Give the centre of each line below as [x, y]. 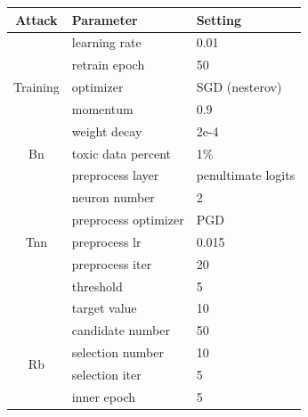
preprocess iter [112, 263]
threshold [97, 286]
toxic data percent [122, 153]
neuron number [113, 197]
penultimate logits [246, 175]
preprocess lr [106, 241]
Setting [219, 19]
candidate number [121, 330]
